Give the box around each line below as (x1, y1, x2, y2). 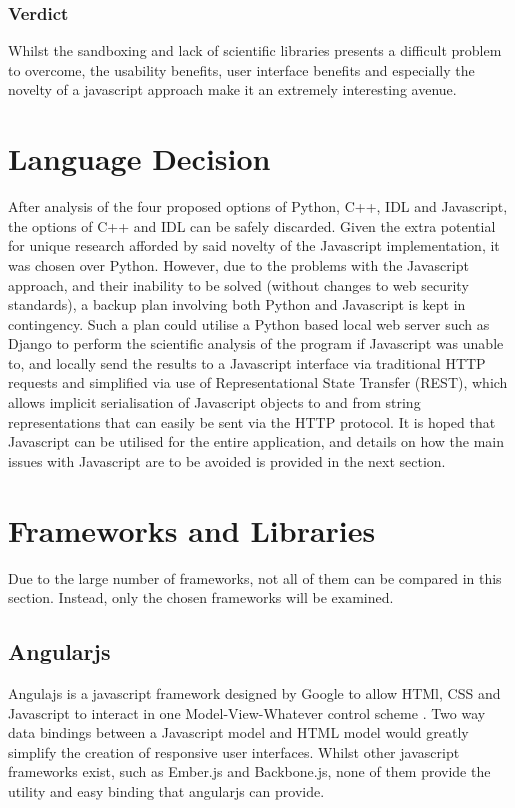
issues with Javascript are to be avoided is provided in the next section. (8, 450, 446, 471)
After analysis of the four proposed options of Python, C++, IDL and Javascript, (8, 196, 508, 217)
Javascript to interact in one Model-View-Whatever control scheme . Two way (8, 702, 486, 723)
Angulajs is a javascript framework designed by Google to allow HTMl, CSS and (8, 682, 501, 703)
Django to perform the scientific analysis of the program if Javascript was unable (8, 333, 504, 354)
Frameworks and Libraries (8, 509, 376, 550)
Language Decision (8, 138, 271, 179)
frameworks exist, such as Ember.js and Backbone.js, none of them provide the (8, 761, 491, 782)
